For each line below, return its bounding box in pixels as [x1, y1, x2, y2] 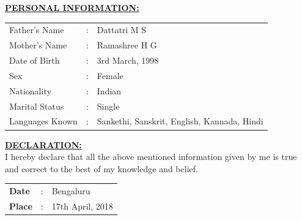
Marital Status [9, 99, 64, 112]
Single [97, 99, 120, 112]
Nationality [9, 84, 51, 97]
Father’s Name [9, 23, 64, 36]
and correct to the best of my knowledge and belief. [5, 162, 198, 175]
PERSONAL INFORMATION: [5, 1, 139, 13]
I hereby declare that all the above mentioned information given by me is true [5, 150, 297, 163]
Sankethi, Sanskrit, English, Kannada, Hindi [97, 115, 263, 127]
